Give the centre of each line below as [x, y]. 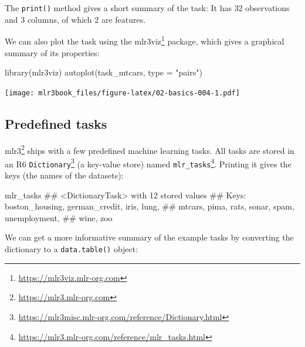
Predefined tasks [56, 123]
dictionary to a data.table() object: [72, 249]
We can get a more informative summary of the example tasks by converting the [149, 237]
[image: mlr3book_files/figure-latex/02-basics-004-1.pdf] [122, 93]
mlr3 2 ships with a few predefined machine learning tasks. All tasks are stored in [150, 149]
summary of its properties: [52, 52]
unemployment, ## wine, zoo [59, 217]
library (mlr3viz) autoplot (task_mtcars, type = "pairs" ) [104, 72]
